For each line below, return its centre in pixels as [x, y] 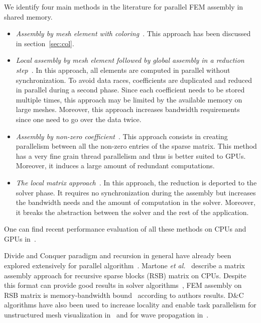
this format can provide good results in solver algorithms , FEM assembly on [123, 285]
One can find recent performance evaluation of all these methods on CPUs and [125, 229]
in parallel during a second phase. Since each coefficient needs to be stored [130, 90]
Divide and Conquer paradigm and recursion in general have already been [118, 255]
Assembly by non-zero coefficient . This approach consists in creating [122, 136]
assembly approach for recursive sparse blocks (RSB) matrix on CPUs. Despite [125, 275]
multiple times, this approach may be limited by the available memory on [129, 99]
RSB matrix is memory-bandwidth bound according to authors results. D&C [124, 295]
